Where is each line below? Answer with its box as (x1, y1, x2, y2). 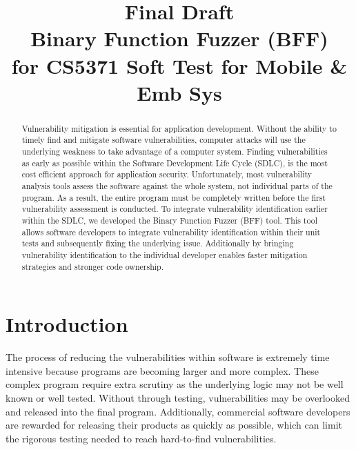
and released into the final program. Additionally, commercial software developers (6, 404, 350, 418)
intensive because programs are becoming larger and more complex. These (6, 363, 319, 378)
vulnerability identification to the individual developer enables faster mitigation (21, 248, 308, 260)
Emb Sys (137, 78, 222, 106)
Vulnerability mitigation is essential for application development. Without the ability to (21, 122, 337, 134)
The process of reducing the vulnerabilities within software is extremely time (6, 350, 330, 364)
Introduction (6, 310, 128, 338)
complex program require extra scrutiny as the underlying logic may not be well (6, 377, 344, 391)
